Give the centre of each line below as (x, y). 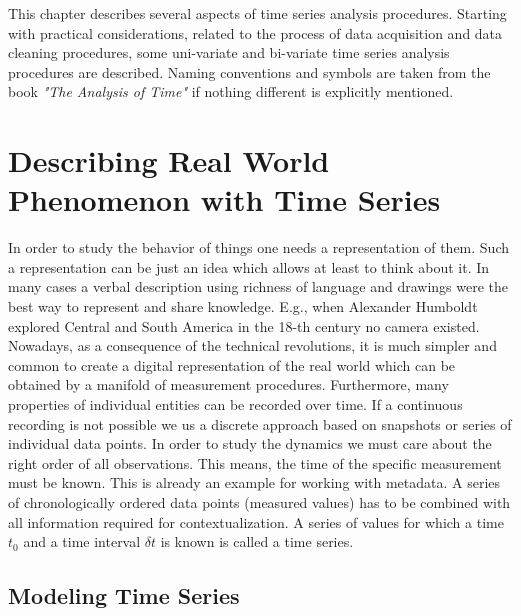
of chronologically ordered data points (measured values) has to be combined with (259, 502)
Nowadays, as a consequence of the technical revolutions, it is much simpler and (252, 345)
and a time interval (82, 541)
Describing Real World (169, 160)
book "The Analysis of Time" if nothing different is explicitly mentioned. (231, 91)
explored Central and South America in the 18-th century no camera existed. (244, 325)
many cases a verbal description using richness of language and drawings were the (258, 286)
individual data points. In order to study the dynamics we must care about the (250, 443)
